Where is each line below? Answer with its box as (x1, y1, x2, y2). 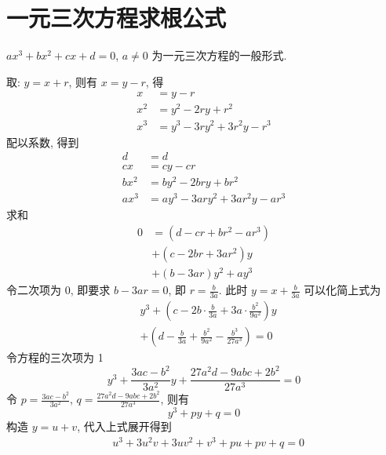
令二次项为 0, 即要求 (6, 282, 111, 298)
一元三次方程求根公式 (6, 2, 227, 34)
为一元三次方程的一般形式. (151, 47, 287, 64)
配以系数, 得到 (6, 133, 79, 150)
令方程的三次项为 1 (6, 349, 104, 366)
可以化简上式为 (304, 282, 381, 298)
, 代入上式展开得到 (77, 418, 172, 435)
